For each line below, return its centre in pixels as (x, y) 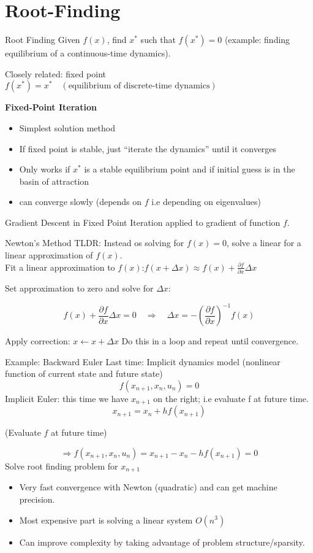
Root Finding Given (43, 40)
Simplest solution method (67, 127)
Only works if (45, 169)
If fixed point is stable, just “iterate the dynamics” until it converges (148, 148)
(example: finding (257, 40)
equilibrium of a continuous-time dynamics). (88, 53)
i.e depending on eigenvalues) (206, 202)
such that (158, 40)
